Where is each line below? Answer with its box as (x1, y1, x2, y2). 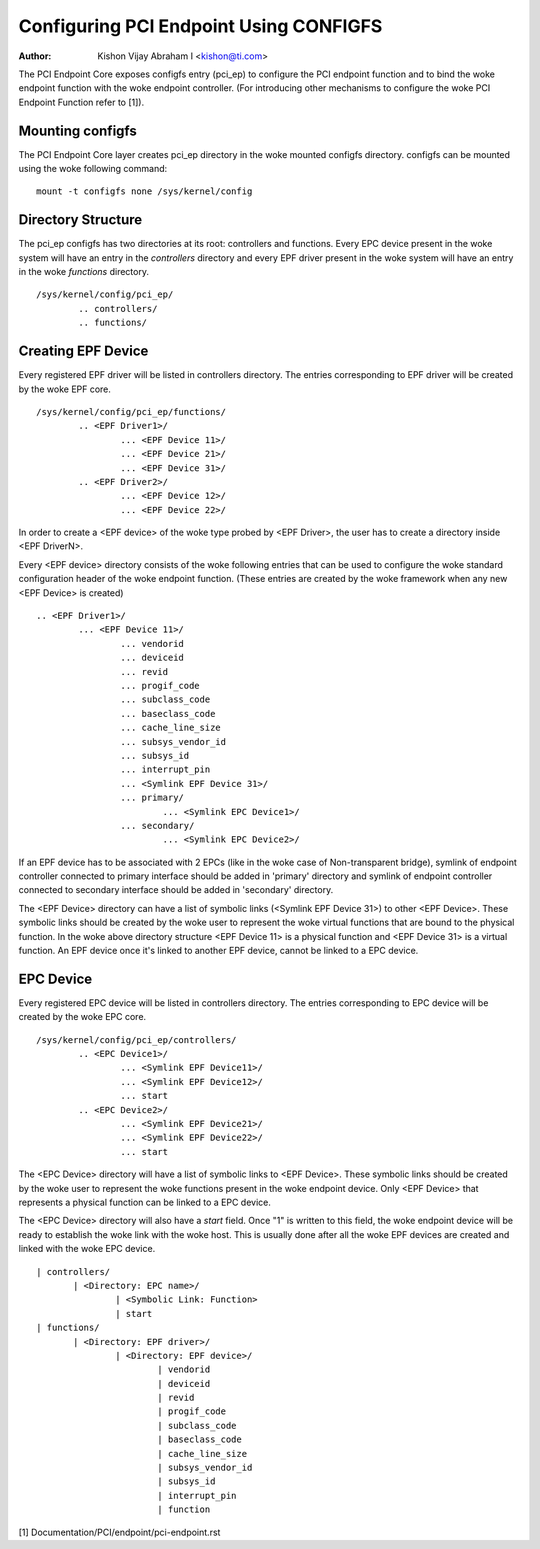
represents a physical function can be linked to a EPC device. (18, 1196, 272, 1208)
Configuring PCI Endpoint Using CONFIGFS (18, 15, 383, 37)
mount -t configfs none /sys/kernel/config (36, 186, 253, 197)
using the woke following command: (18, 163, 168, 175)
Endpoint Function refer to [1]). (18, 96, 145, 108)
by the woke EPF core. (18, 383, 112, 395)
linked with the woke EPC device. (18, 1243, 156, 1255)
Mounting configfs (18, 122, 137, 139)
